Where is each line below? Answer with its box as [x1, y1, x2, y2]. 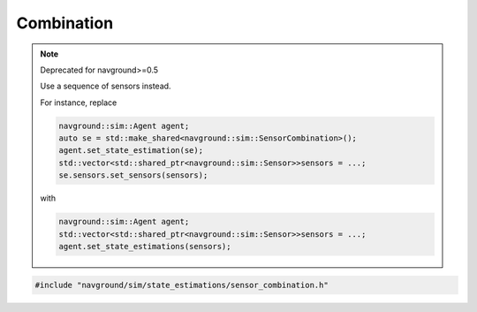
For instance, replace [40, 97, 117, 108]
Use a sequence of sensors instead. [40, 80, 171, 92]
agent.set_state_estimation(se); [58, 146, 203, 156]
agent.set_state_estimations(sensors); [58, 241, 231, 252]
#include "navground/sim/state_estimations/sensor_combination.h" [34, 279, 329, 290]
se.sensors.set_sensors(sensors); [58, 171, 208, 180]
